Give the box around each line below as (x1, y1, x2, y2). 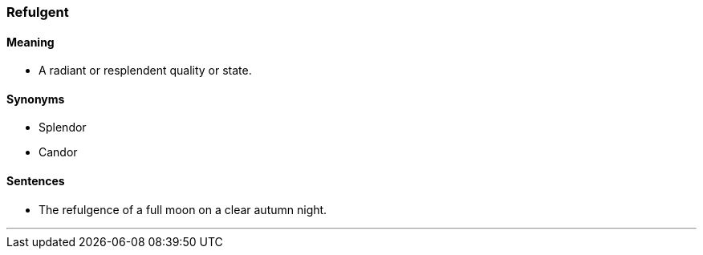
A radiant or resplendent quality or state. (39, 63, 252, 78)
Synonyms (6, 91, 65, 106)
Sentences (6, 174, 65, 188)
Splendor (39, 120, 87, 135)
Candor (39, 145, 78, 160)
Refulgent (6, 4, 69, 20)
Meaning (6, 34, 55, 49)
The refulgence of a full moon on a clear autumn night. (39, 202, 327, 217)
